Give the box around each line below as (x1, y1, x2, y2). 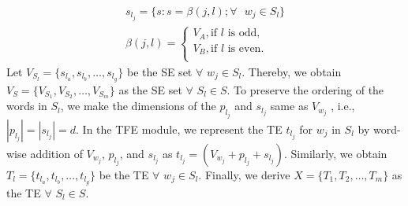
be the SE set (126, 63, 193, 79)
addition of (30, 145, 83, 161)
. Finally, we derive (198, 166, 290, 182)
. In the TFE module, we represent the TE (76, 120, 283, 137)
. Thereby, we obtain (241, 63, 342, 79)
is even (227, 42, 261, 54)
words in (6, 97, 47, 114)
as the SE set (118, 81, 182, 97)
